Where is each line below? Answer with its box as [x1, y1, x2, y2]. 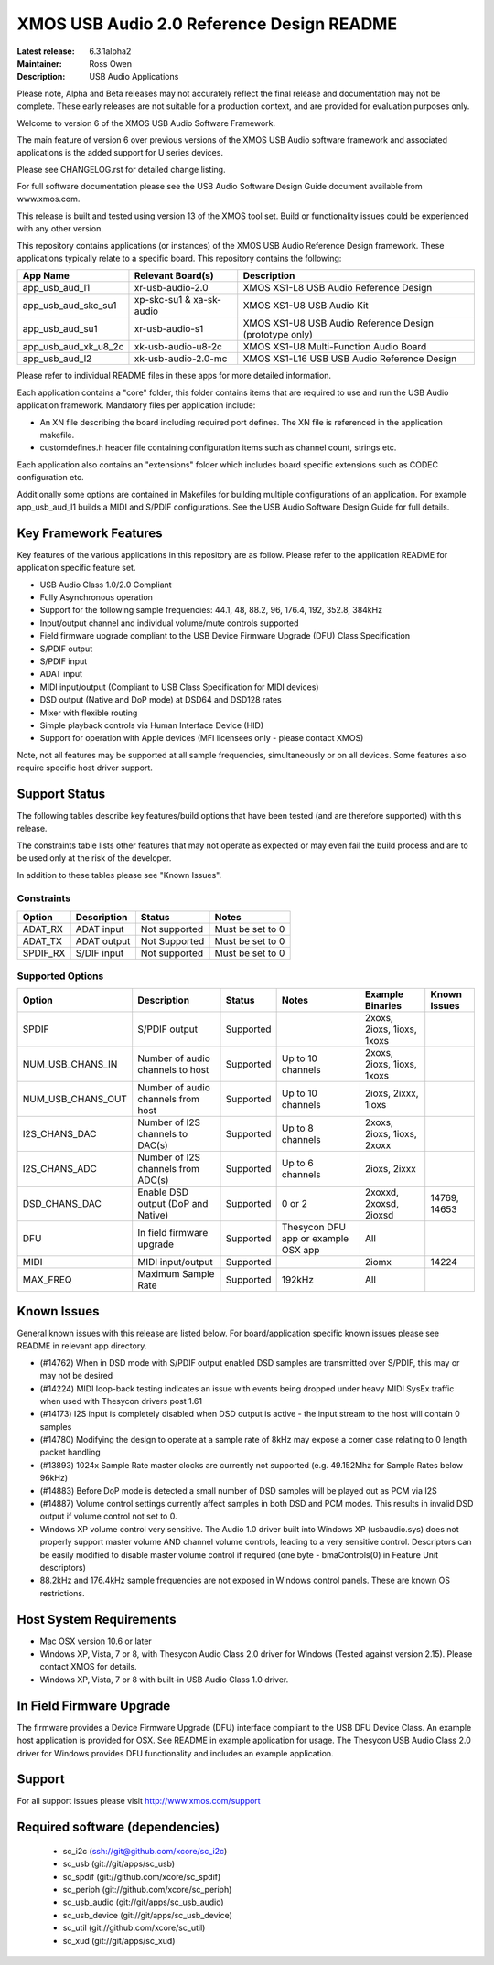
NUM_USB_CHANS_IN [22, 1058, 118, 1070]
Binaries [364, 1000, 403, 1013]
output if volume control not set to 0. [39, 1510, 177, 1522]
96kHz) [39, 1473, 69, 1484]
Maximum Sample [137, 1268, 215, 1281]
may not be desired [39, 1370, 113, 1381]
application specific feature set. [16, 563, 136, 574]
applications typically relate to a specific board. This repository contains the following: [16, 252, 342, 264]
